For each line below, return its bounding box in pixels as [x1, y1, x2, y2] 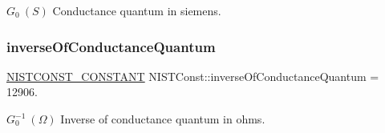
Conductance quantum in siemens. [52, 2, 221, 18]
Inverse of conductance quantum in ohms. [60, 111, 265, 127]
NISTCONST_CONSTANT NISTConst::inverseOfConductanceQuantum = [6, 67, 379, 84]
